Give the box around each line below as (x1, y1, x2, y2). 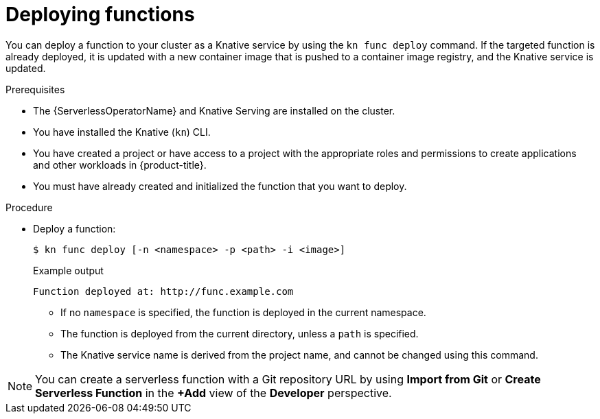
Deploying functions (5, 3, 195, 26)
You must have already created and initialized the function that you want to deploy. (33, 180, 407, 192)
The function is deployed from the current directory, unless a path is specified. (60, 327, 419, 339)
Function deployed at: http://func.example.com (33, 285, 294, 297)
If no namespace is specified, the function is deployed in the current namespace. (60, 306, 426, 318)
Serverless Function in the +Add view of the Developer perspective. (35, 385, 392, 400)
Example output (33, 264, 104, 276)
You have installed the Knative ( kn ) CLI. (33, 125, 211, 138)
